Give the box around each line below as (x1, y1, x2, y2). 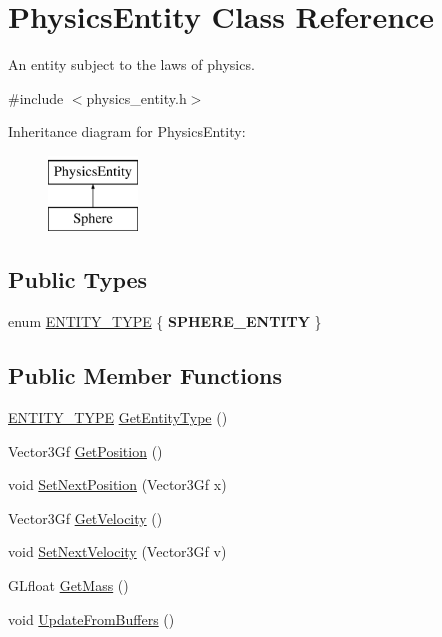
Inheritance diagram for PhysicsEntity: (8, 121, 246, 142)
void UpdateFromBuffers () (8, 608, 175, 629)
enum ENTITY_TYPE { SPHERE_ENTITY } (8, 311, 322, 332)
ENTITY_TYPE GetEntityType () (8, 407, 228, 428)
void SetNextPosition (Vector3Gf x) (8, 474, 227, 495)
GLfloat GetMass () (8, 575, 129, 596)
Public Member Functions (8, 360, 282, 391)
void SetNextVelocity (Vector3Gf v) (8, 541, 227, 562)
